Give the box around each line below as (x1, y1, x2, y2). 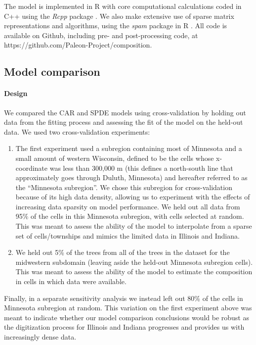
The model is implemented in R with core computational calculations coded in (4, 1, 242, 11)
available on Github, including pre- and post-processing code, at (4, 30, 198, 40)
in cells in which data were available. (15, 276, 127, 287)
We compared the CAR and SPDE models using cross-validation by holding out (4, 107, 246, 117)
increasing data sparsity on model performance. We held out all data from (15, 201, 240, 211)
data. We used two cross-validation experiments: (4, 126, 150, 137)
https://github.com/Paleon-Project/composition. (4, 40, 152, 50)
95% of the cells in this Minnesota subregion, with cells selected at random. (15, 211, 244, 221)
